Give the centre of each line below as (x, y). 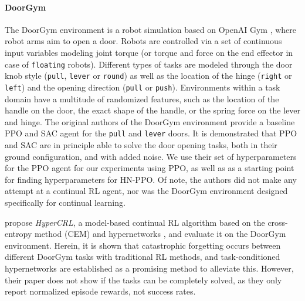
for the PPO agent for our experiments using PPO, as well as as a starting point (150, 168)
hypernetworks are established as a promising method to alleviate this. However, (149, 268)
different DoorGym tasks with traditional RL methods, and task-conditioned (143, 257)
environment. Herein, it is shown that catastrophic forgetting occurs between (143, 245)
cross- (278, 222)
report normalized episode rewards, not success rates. (100, 291)
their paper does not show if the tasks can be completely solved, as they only (143, 280)
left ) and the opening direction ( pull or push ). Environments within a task (143, 87)
